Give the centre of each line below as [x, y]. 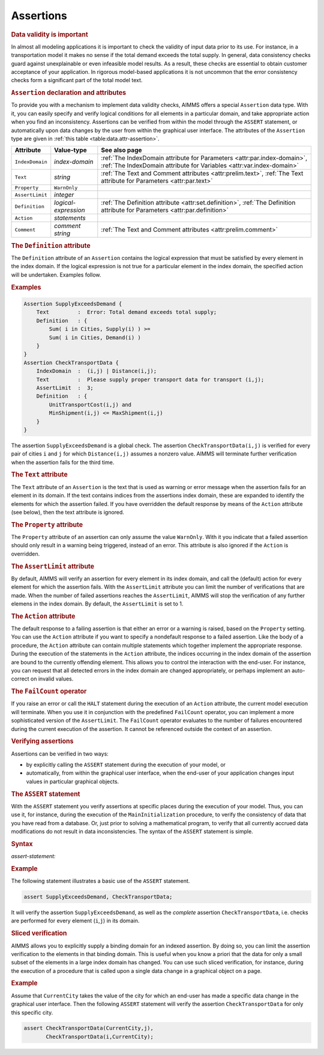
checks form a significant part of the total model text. [77, 80]
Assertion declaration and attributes [68, 93]
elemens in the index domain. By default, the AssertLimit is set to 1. [97, 604]
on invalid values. [52, 679]
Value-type [70, 150]
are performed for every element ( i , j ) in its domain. [75, 921]
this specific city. [32, 1012]
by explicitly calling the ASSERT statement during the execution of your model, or [126, 765]
